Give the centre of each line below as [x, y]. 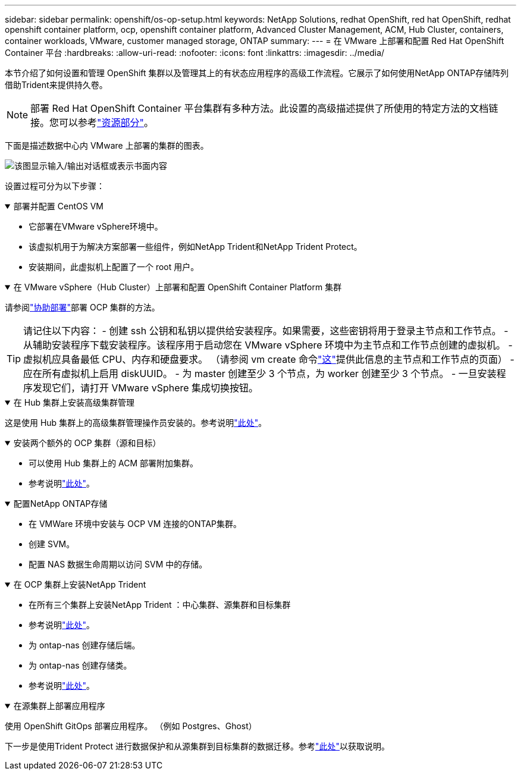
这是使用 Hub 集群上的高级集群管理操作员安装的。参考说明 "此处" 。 [136, 423]
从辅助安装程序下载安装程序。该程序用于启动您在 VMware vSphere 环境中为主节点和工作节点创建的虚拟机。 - [268, 345]
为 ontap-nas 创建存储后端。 [84, 645]
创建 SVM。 [52, 544]
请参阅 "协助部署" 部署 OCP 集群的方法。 [82, 307]
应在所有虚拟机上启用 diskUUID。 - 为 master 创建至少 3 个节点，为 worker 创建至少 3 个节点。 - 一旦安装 [260, 374]
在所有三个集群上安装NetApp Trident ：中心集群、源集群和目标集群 [160, 605]
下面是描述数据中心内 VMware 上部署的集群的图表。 [107, 145]
